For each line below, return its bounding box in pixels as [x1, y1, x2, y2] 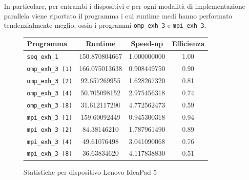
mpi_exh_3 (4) [27, 138, 73, 145]
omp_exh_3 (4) [27, 90, 73, 97]
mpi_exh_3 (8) [27, 150, 73, 158]
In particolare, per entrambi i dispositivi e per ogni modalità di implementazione [4, 1, 245, 11]
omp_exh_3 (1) [27, 66, 73, 73]
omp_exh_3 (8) [27, 102, 73, 109]
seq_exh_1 [27, 54, 59, 61]
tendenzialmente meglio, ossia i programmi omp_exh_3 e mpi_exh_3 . [4, 20, 207, 30]
